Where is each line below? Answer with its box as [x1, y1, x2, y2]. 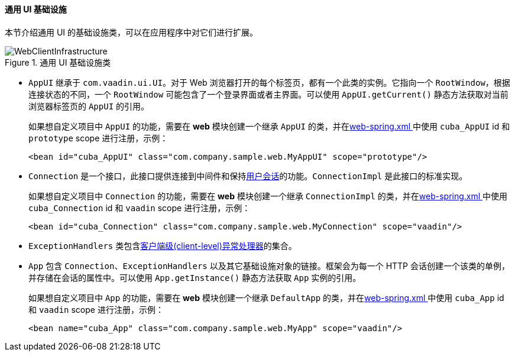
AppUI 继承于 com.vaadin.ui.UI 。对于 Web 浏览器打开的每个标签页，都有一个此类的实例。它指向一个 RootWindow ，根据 [28, 77, 510, 88]
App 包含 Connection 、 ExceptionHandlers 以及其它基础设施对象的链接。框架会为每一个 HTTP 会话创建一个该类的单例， [28, 260, 510, 271]
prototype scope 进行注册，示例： [28, 132, 169, 143]
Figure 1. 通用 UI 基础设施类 [5, 57, 111, 67]
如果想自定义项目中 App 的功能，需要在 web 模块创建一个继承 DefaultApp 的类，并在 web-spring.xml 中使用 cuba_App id [28, 292, 504, 303]
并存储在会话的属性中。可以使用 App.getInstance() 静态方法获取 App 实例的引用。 [28, 272, 361, 283]
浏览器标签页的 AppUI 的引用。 [28, 101, 150, 111]
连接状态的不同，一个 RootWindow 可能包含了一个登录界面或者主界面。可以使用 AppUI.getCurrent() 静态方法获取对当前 [28, 89, 508, 99]
